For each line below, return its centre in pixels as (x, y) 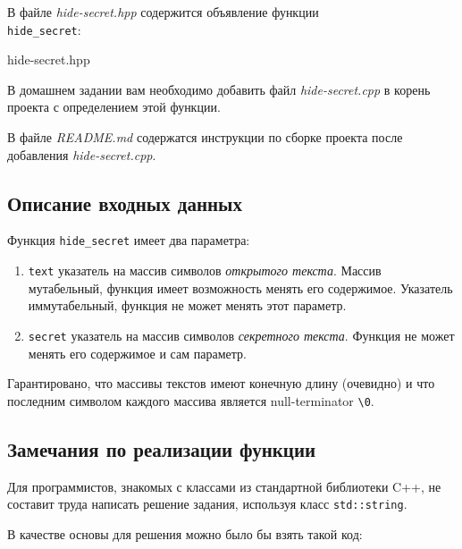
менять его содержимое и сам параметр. (137, 353)
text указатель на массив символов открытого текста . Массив (205, 270)
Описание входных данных (125, 203)
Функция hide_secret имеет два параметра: (129, 240)
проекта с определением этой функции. (114, 107)
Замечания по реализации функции (162, 448)
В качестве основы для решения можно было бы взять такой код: (185, 533)
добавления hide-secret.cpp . (82, 154)
